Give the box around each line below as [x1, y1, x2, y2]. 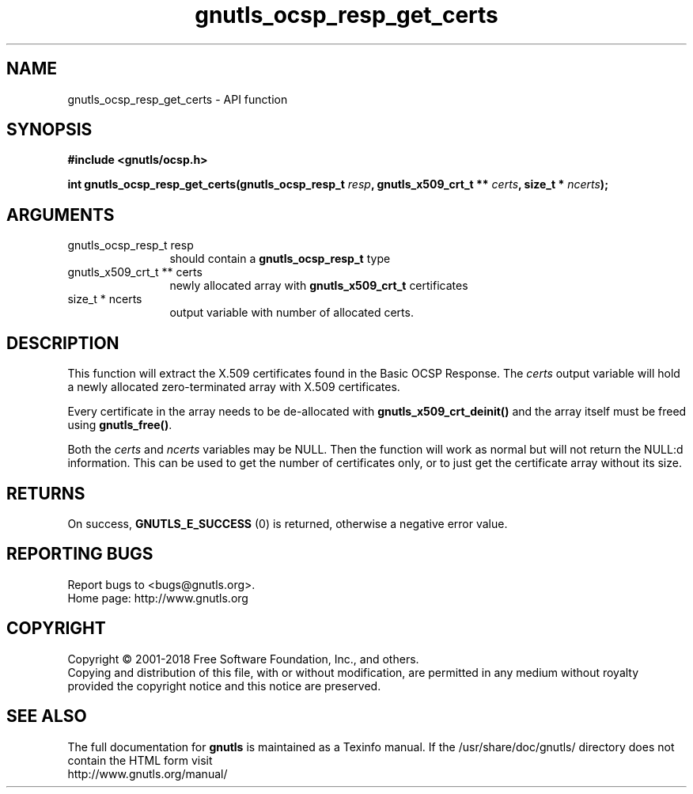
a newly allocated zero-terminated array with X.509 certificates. [67, 380, 400, 394]
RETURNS [6, 483, 85, 503]
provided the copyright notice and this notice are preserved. [67, 678, 381, 693]
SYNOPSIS [6, 120, 93, 140]
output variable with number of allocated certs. [169, 306, 414, 320]
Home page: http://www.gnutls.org [67, 591, 248, 605]
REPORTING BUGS [6, 544, 153, 564]
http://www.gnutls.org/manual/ [67, 766, 228, 781]
